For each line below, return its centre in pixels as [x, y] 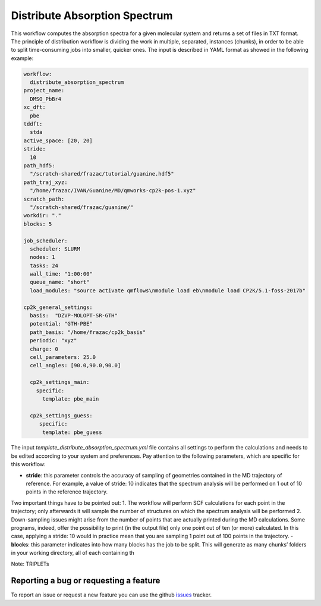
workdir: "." [43, 215]
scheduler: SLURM [55, 249]
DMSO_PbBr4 [46, 99]
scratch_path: [44, 199]
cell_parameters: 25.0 [63, 357]
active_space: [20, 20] [58, 140]
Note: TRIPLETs [30, 564]
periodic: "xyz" [53, 341]
